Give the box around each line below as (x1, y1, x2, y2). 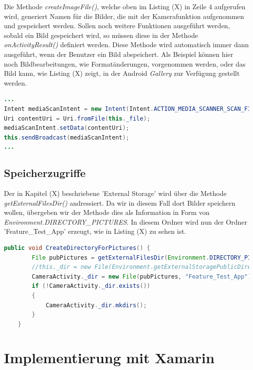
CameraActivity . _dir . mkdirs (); (45, 301, 147, 309)
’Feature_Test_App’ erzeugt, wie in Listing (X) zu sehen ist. (4, 226, 186, 236)
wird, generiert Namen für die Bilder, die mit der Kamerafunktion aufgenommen (4, 11, 244, 21)
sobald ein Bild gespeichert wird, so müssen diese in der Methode (4, 30, 198, 40)
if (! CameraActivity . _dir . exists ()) (32, 282, 150, 290)
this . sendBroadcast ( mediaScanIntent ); (4, 134, 129, 141)
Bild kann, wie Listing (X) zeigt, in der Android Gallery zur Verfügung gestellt (4, 68, 240, 78)
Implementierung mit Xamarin (4, 347, 215, 367)
